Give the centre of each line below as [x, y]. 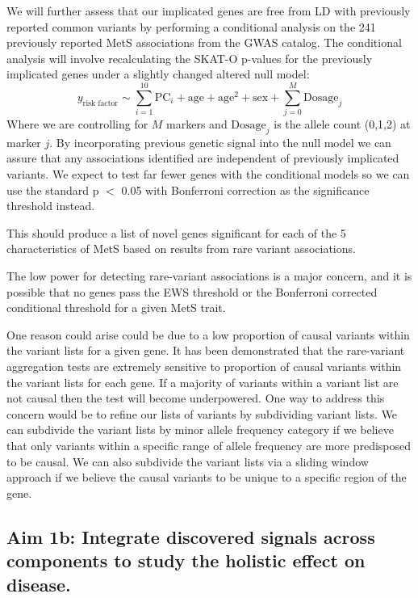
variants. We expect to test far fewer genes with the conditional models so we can [208, 174]
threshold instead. [51, 206]
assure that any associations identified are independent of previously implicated [203, 158]
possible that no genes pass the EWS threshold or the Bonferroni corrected [192, 291]
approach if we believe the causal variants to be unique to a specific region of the [207, 477]
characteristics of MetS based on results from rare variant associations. [181, 248]
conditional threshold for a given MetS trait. [116, 307]
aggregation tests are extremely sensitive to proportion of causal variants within [204, 366]
